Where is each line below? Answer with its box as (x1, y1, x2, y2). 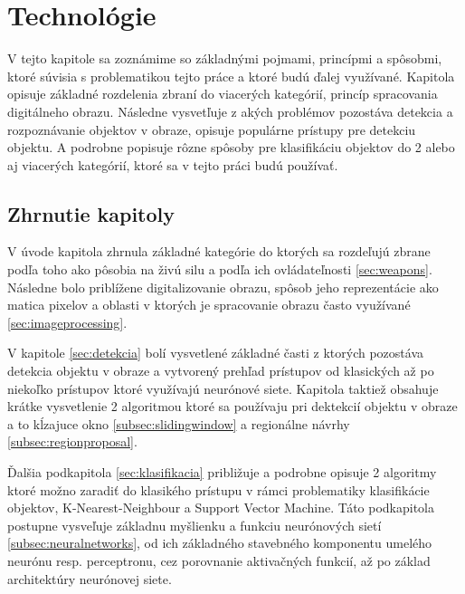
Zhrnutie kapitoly (7, 199, 176, 227)
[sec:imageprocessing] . (7, 312, 128, 331)
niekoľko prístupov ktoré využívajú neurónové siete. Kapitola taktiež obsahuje (7, 378, 439, 398)
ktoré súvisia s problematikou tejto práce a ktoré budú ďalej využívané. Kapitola (7, 66, 455, 85)
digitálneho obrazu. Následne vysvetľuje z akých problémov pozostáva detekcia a (7, 101, 453, 120)
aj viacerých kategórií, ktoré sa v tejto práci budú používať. (7, 155, 338, 174)
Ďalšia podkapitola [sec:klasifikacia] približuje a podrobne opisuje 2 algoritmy (7, 463, 437, 482)
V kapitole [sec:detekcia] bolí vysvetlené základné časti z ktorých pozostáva (7, 343, 423, 362)
